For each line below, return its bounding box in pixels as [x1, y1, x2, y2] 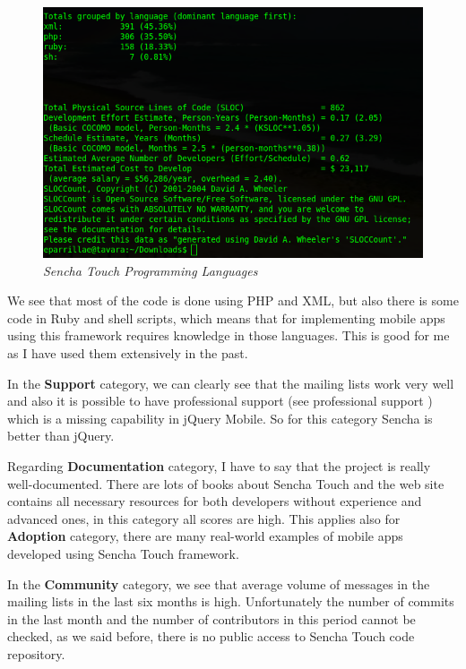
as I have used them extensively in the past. [7, 343, 248, 362]
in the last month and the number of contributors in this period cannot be [7, 609, 416, 628]
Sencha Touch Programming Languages [43, 261, 258, 279]
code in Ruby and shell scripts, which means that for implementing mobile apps [7, 308, 445, 327]
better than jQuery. [7, 426, 115, 445]
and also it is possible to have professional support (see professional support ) [7, 391, 433, 410]
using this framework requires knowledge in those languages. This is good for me [7, 326, 450, 345]
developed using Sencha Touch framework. [7, 544, 239, 562]
